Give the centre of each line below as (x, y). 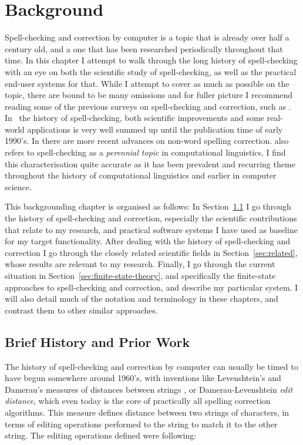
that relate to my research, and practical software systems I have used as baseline (151, 229)
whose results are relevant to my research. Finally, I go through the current (140, 264)
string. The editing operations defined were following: (101, 435)
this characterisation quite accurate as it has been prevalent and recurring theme (150, 163)
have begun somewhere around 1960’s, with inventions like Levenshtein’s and (143, 378)
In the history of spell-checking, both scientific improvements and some (134, 118)
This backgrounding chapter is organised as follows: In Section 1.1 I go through (148, 206)
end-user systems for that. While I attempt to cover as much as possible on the (147, 83)
